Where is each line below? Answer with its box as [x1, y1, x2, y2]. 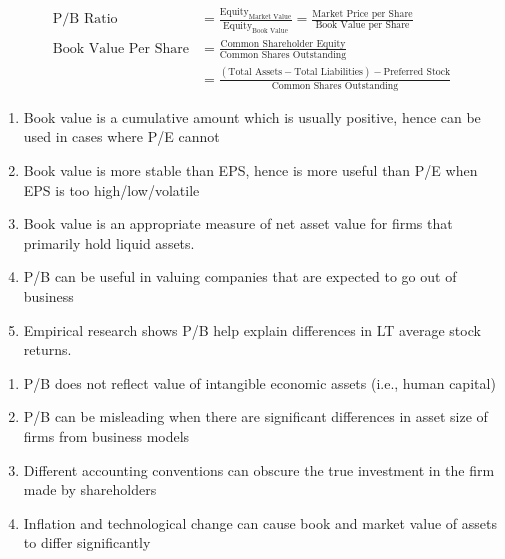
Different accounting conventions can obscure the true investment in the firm [23, 459, 495, 480]
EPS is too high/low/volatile [23, 179, 200, 200]
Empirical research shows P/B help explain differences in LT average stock [23, 319, 481, 340]
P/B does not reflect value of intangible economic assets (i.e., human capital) [23, 372, 496, 393]
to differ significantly [23, 532, 151, 553]
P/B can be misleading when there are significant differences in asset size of [23, 406, 488, 427]
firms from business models [23, 426, 190, 446]
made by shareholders [23, 479, 157, 500]
